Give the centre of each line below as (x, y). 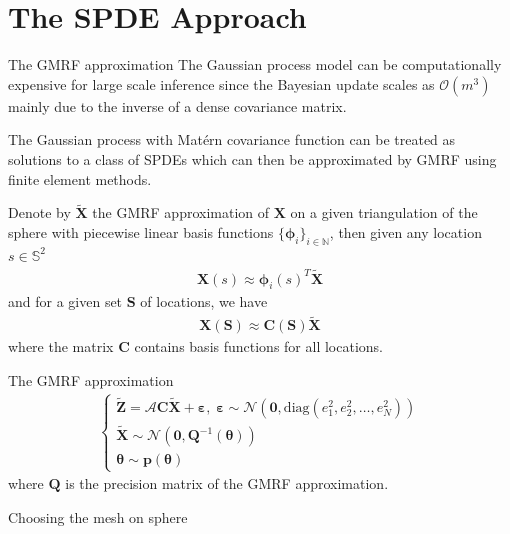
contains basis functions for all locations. (258, 346)
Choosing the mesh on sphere (98, 517)
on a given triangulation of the (384, 212)
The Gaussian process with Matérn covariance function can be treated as (232, 139)
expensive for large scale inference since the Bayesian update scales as (221, 83)
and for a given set (65, 301)
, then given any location (405, 231)
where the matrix (61, 346)
